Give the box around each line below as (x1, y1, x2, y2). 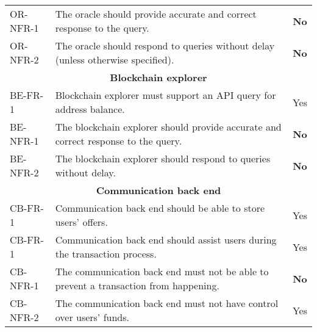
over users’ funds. (55, 310, 129, 324)
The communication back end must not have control (55, 296, 279, 310)
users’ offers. (55, 215, 108, 229)
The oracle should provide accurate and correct (55, 7, 257, 21)
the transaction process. (55, 247, 157, 261)
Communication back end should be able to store (55, 201, 265, 215)
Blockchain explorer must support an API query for (55, 88, 276, 102)
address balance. (55, 102, 125, 116)
